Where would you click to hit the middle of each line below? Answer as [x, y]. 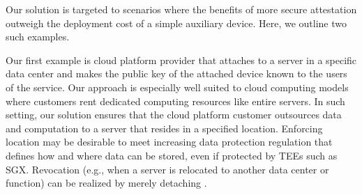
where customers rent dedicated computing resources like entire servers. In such [175, 101]
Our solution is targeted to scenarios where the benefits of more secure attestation [181, 9]
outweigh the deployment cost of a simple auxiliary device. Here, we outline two [176, 23]
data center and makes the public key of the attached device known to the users [176, 73]
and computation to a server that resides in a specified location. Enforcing [164, 128]
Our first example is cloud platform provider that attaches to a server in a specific [181, 60]
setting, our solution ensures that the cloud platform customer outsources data [174, 115]
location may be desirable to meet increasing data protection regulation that [169, 142]
